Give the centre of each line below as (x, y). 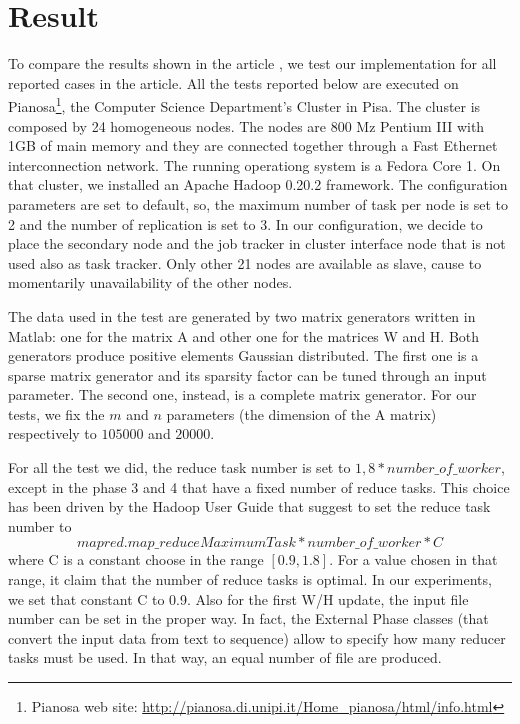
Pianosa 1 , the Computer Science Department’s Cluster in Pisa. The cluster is (244, 104)
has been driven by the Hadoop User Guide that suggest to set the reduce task (249, 506)
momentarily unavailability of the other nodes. (150, 282)
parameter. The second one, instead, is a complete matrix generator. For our (242, 394)
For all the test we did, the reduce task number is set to (179, 467)
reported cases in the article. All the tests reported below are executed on (233, 82)
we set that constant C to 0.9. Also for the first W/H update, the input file (238, 598)
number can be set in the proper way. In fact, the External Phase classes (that (248, 618)
